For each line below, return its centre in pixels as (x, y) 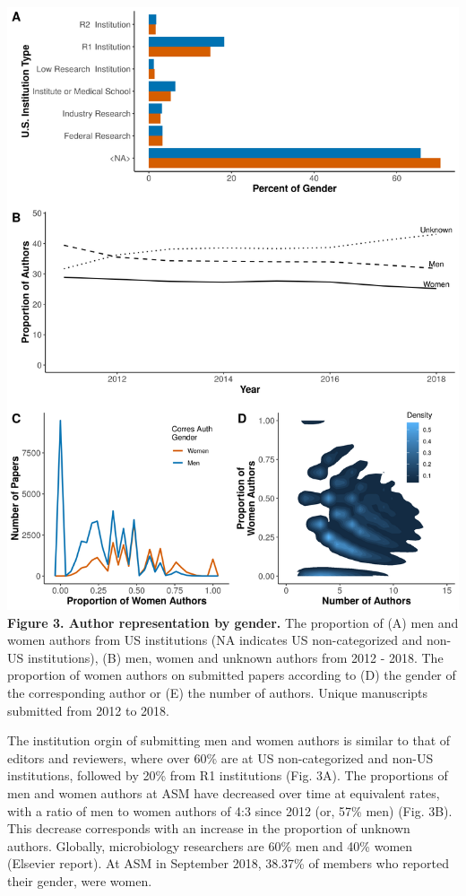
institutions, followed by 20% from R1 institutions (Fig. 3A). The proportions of (228, 775)
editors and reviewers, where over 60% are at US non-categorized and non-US (220, 757)
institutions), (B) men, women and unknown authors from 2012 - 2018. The (235, 657)
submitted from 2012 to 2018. (88, 710)
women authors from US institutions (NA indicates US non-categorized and (215, 640)
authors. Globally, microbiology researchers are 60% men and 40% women (210, 845)
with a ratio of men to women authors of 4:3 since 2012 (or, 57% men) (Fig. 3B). (230, 810)
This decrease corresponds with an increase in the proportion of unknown (209, 828)
